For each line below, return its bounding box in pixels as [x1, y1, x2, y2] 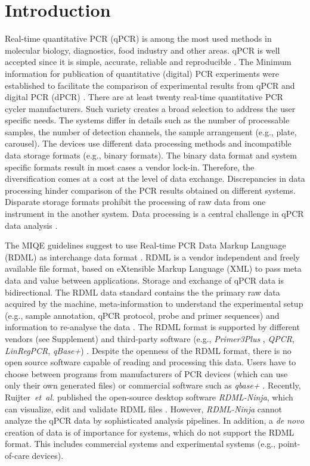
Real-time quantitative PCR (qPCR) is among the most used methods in [5, 32, 272, 45]
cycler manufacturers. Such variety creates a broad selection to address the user [5, 102, 296, 114]
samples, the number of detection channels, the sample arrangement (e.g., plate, [5, 125, 297, 138]
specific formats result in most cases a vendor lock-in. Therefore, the [5, 160, 255, 173]
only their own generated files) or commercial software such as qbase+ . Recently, [5, 379, 301, 392]
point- [278, 437, 300, 450]
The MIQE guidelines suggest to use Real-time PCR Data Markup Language [5, 239, 286, 251]
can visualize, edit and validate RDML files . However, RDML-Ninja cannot [5, 402, 282, 415]
